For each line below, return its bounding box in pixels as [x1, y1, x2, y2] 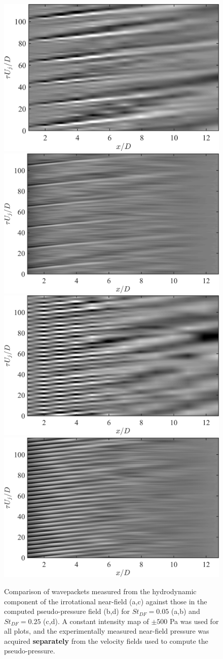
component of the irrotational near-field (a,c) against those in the [4, 596, 207, 606]
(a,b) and [171, 606, 200, 616]
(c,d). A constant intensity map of [43, 615, 149, 626]
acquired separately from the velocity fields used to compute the [4, 635, 208, 646]
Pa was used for [169, 615, 219, 626]
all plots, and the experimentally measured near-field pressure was [4, 626, 209, 636]
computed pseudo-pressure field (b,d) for [4, 606, 130, 616]
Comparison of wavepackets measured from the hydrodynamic [4, 586, 197, 596]
